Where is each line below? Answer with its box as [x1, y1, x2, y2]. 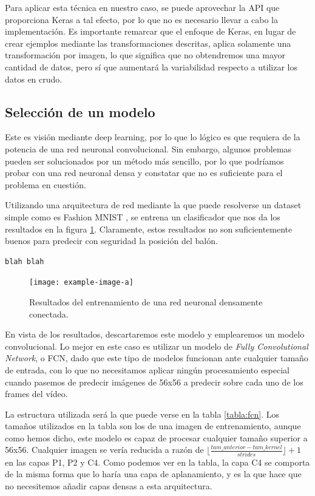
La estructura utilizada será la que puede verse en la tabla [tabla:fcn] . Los [5, 407, 279, 420]
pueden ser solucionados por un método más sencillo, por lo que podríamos [5, 154, 284, 167]
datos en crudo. [5, 72, 63, 85]
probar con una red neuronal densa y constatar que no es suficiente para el [5, 166, 283, 179]
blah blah [5, 257, 44, 266]
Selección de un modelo [5, 102, 155, 121]
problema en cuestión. [5, 178, 86, 191]
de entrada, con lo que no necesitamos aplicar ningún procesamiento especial [5, 363, 290, 376]
